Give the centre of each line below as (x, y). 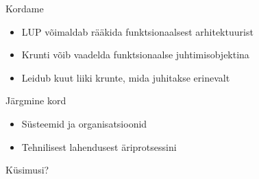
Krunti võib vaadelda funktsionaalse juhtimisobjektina (135, 55)
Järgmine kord (36, 100)
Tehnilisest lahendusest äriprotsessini (99, 146)
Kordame (25, 8)
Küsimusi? (27, 170)
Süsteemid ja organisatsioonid (84, 123)
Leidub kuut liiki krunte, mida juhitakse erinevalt (126, 77)
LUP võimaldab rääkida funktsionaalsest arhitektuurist (137, 31)
